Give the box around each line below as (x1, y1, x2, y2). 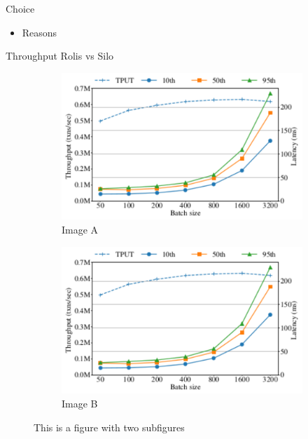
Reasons (22, 25, 57, 39)
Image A (62, 222, 99, 237)
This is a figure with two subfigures (34, 419, 185, 434)
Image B (62, 396, 98, 410)
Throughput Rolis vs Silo (6, 48, 114, 63)
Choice (6, 1, 35, 15)
